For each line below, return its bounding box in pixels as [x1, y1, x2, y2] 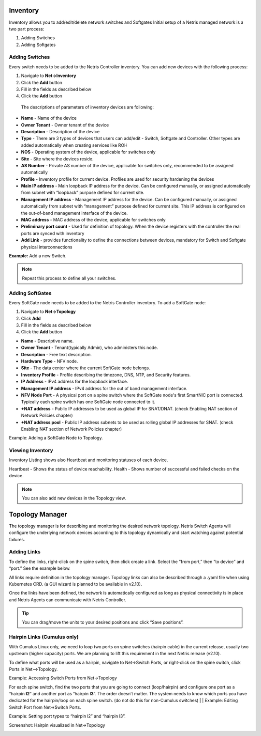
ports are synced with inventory [21, 230, 85, 236]
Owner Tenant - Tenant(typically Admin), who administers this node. [21, 345, 158, 351]
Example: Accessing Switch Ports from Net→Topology [9, 675, 117, 681]
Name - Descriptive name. [21, 338, 74, 344]
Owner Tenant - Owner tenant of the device [21, 122, 109, 128]
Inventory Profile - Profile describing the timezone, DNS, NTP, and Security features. [21, 372, 191, 377]
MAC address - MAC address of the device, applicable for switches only [21, 217, 166, 223]
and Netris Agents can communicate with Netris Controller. [9, 596, 127, 603]
